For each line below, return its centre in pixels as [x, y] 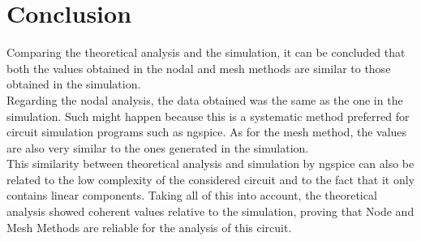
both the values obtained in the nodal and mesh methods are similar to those [199, 68]
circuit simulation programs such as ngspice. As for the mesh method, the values [207, 132]
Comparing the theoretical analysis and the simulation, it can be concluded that [206, 52]
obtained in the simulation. [74, 84]
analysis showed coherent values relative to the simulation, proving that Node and [210, 211]
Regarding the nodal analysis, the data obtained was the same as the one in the [205, 99]
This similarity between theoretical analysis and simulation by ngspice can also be [210, 164]
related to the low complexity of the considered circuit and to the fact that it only [211, 179]
